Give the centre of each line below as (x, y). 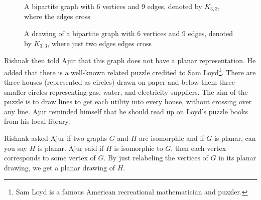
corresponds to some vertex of (50, 158)
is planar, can (235, 138)
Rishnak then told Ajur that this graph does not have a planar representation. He (130, 60)
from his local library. (37, 121)
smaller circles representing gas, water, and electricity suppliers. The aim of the (126, 91)
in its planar (237, 158)
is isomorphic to (139, 148)
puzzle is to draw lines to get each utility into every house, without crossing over (128, 102)
